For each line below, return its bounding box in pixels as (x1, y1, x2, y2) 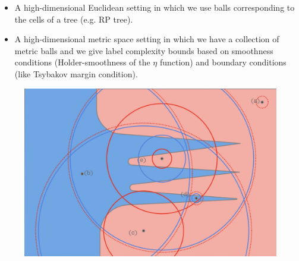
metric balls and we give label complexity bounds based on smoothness (14, 44, 273, 56)
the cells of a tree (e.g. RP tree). (14, 12, 133, 25)
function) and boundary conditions (159, 56, 287, 68)
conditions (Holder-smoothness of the (14, 56, 150, 68)
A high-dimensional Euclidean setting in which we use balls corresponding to (14, 1, 295, 13)
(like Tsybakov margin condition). (14, 67, 138, 80)
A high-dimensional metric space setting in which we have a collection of (14, 33, 279, 45)
